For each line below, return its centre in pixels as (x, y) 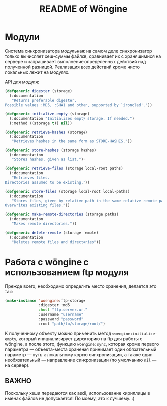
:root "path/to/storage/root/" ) (72, 324)
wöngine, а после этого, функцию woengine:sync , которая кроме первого (82, 344)
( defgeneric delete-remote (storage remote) (52, 233)
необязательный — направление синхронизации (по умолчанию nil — (81, 360)
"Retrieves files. (31, 178)
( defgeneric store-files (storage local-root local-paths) (68, 191)
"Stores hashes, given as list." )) (48, 160)
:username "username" (61, 315)
